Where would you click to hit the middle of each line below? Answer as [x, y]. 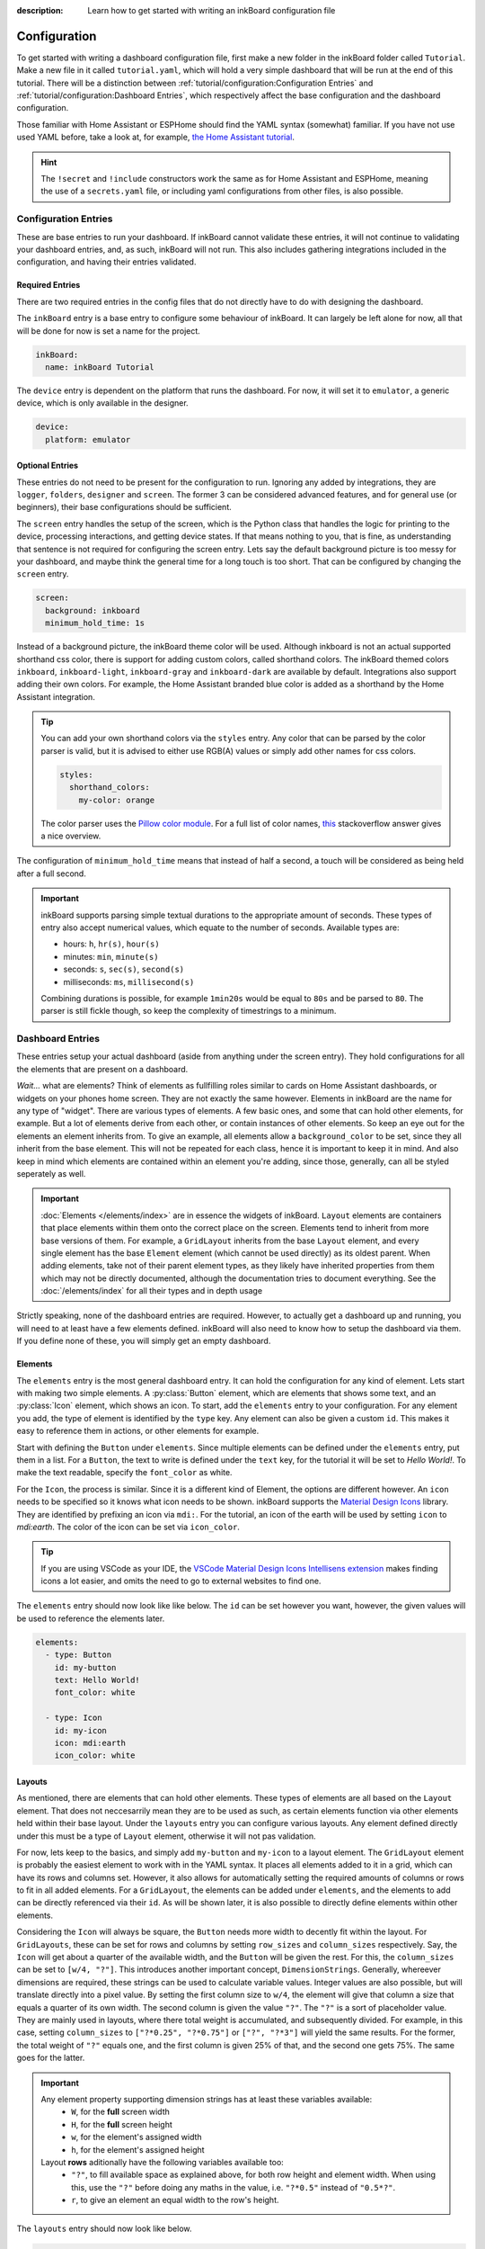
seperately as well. [51, 1173]
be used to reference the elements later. [91, 1618]
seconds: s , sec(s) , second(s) [123, 969]
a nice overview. [71, 836]
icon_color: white [95, 1756]
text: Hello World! [97, 1680]
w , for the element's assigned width [137, 2137]
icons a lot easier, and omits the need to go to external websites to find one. [181, 1581]
